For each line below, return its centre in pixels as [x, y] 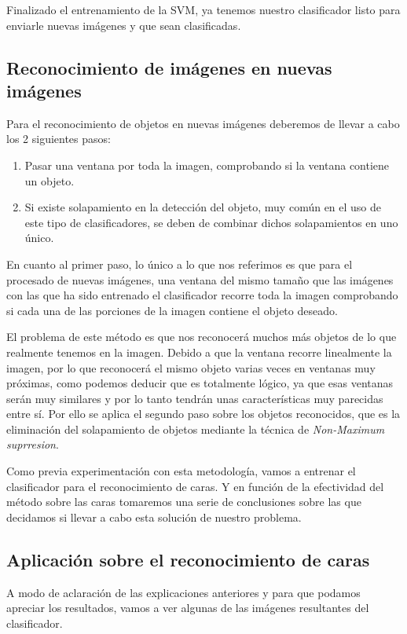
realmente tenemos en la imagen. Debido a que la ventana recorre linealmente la [199, 352]
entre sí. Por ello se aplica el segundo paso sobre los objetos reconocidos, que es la [203, 414]
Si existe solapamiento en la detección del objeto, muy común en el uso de [203, 207]
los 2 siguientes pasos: [59, 139]
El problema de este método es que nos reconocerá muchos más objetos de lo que [202, 337]
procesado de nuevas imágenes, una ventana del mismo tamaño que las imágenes [200, 279]
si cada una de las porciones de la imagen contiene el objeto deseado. [172, 310]
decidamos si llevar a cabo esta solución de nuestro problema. [154, 517]
